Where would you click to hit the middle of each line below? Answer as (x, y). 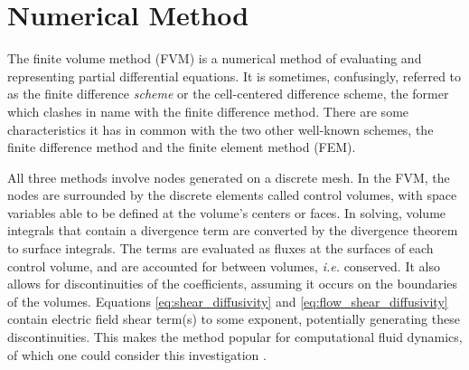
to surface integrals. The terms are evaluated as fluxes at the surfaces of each (220, 248)
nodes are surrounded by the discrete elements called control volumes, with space (232, 195)
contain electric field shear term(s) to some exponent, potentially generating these (234, 319)
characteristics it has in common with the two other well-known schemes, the (220, 129)
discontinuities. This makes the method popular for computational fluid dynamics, (235, 337)
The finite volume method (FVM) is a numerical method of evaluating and (215, 58)
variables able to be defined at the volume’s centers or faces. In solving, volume (227, 212)
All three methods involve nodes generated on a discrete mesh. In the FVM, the (229, 177)
